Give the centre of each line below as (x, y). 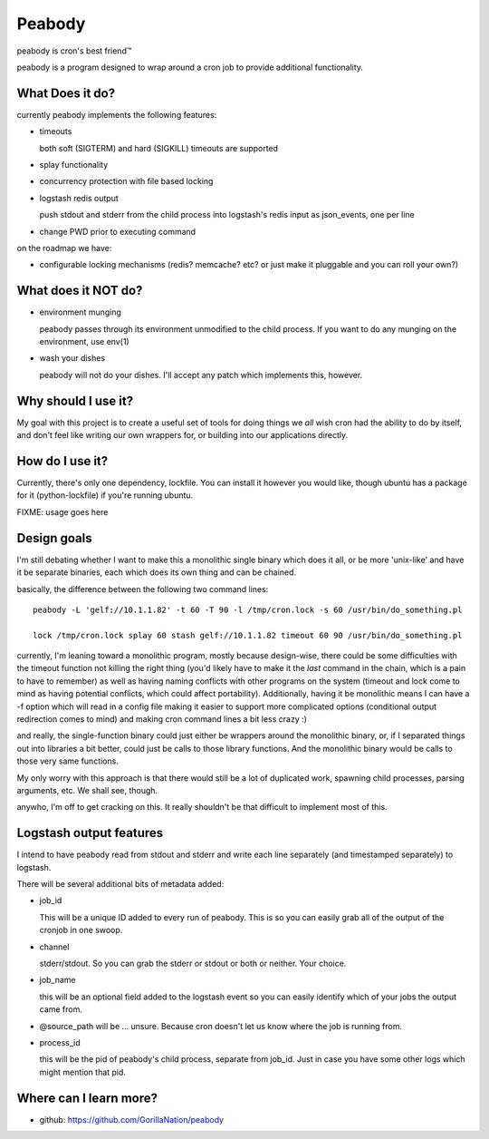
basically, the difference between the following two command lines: (143, 589)
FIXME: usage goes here (62, 511)
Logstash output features (90, 833)
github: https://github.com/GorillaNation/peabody (132, 1119)
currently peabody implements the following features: (117, 114)
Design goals (54, 538)
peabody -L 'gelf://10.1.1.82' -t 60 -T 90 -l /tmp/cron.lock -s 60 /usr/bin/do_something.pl (248, 609)
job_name (58, 980)
